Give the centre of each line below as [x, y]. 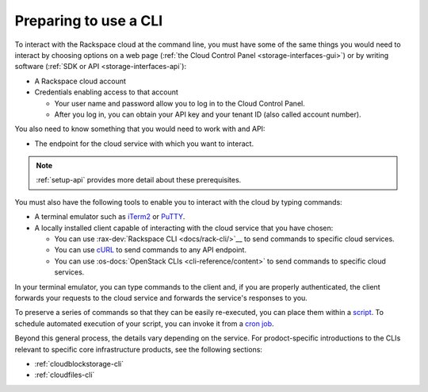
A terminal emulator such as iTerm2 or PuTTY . [110, 217]
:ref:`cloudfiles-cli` [65, 375]
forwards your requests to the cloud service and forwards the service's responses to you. [161, 298]
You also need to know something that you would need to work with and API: [140, 129]
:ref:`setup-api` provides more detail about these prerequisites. [139, 180]
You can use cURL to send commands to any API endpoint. [151, 250]
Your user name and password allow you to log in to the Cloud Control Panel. [180, 103]
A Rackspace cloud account [80, 81]
